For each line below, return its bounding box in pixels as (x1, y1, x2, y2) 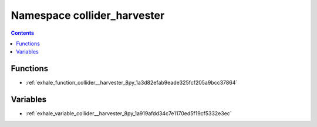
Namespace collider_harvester (11, 9, 165, 22)
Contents (11, 29, 35, 36)
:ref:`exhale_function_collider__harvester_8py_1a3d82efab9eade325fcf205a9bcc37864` (25, 79, 238, 86)
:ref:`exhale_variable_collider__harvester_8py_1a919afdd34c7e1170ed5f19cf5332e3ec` (25, 110, 232, 117)
